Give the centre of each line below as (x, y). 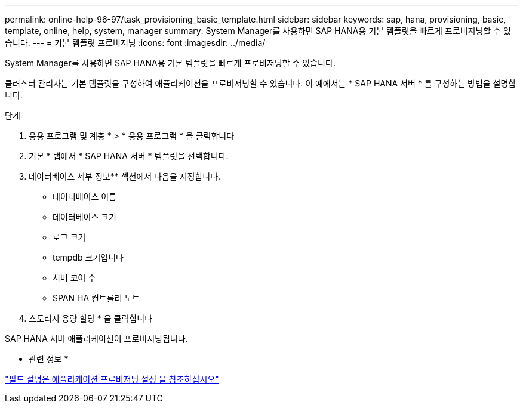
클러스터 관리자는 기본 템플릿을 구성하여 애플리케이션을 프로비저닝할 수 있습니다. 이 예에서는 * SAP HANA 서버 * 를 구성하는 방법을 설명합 (261, 83)
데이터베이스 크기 (84, 217)
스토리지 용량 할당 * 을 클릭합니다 (91, 318)
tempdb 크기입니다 (88, 257)
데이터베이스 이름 (84, 197)
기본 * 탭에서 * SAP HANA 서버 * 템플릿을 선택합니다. (129, 156)
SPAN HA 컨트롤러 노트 (96, 298)
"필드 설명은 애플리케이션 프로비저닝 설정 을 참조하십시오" (112, 379)
